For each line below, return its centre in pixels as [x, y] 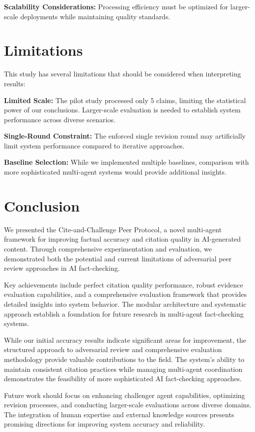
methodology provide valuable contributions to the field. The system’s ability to [124, 359]
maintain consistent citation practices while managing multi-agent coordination [123, 369]
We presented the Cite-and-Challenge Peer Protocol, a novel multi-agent [113, 229]
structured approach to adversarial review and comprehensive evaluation [113, 349]
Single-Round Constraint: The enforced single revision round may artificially [125, 136]
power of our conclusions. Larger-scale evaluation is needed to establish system [122, 110]
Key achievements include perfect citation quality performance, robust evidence [124, 284]
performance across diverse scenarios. [60, 119]
